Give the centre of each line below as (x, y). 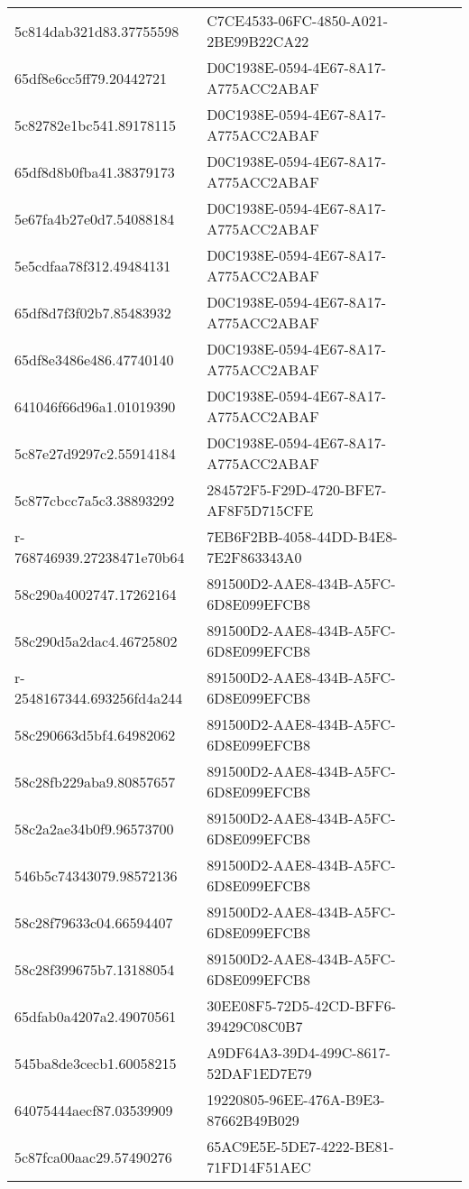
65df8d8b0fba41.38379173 (95, 171)
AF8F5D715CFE (260, 510)
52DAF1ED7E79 (259, 1073)
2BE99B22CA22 (258, 41)
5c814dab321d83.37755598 (97, 31)
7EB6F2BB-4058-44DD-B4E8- (302, 536)
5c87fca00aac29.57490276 (93, 1157)
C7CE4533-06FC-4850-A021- (298, 20)
